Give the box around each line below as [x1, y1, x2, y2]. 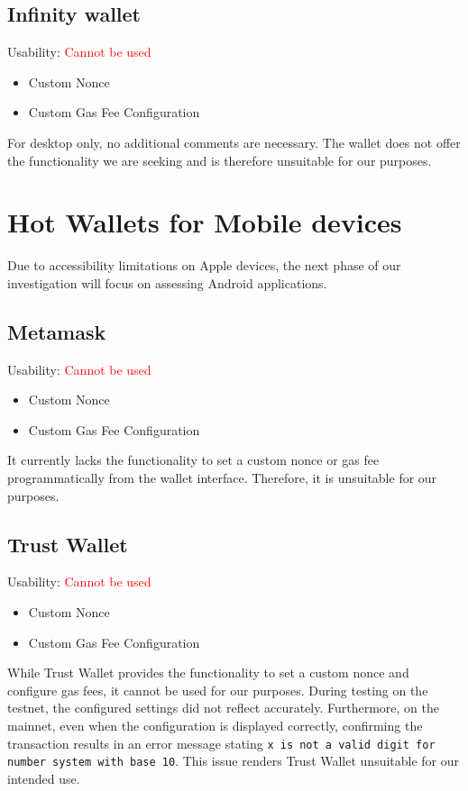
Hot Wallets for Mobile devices [7, 204, 402, 241]
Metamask [7, 317, 106, 345]
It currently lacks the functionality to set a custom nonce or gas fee [7, 450, 380, 469]
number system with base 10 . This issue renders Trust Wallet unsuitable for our [7, 751, 460, 770]
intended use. [7, 768, 80, 787]
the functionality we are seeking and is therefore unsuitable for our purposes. [7, 150, 432, 169]
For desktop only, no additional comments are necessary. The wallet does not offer [7, 132, 461, 151]
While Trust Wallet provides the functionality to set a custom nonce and [7, 663, 409, 682]
